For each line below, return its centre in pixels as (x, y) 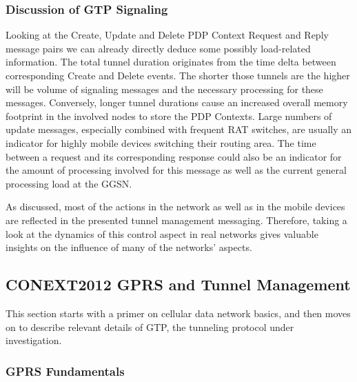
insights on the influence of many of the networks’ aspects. (129, 247)
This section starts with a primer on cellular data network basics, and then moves (178, 313)
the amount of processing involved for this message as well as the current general (176, 170)
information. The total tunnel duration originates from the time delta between (171, 62)
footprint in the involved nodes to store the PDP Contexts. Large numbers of (169, 115)
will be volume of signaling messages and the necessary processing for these (164, 89)
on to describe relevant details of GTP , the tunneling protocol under (150, 326)
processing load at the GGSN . (69, 183)
